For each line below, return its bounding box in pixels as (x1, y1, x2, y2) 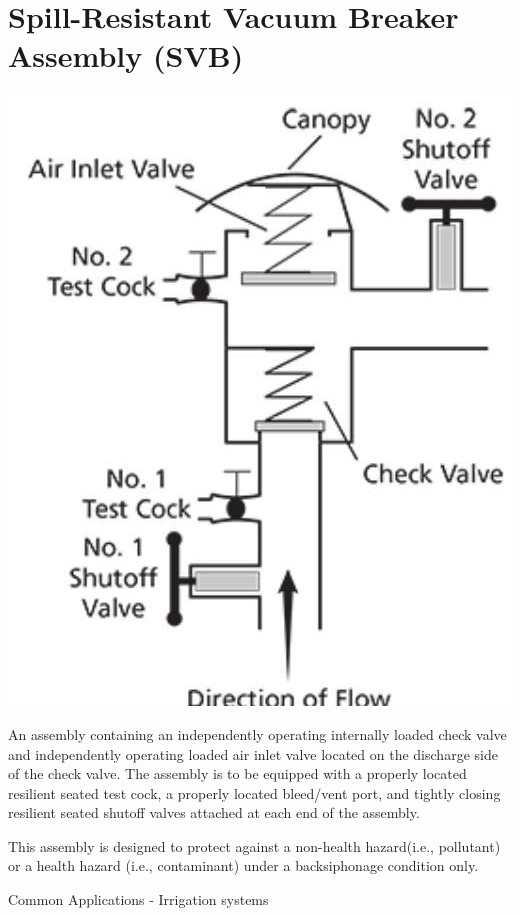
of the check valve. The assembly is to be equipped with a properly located (8, 763, 467, 784)
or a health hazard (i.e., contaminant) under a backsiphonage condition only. (8, 855, 479, 876)
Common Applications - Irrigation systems (8, 889, 269, 910)
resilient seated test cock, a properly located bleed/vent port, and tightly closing (8, 782, 501, 803)
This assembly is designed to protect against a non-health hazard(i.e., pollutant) (8, 835, 501, 856)
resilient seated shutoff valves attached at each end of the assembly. (8, 802, 420, 823)
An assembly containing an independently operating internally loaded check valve (8, 723, 507, 744)
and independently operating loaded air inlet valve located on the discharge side (8, 743, 498, 764)
